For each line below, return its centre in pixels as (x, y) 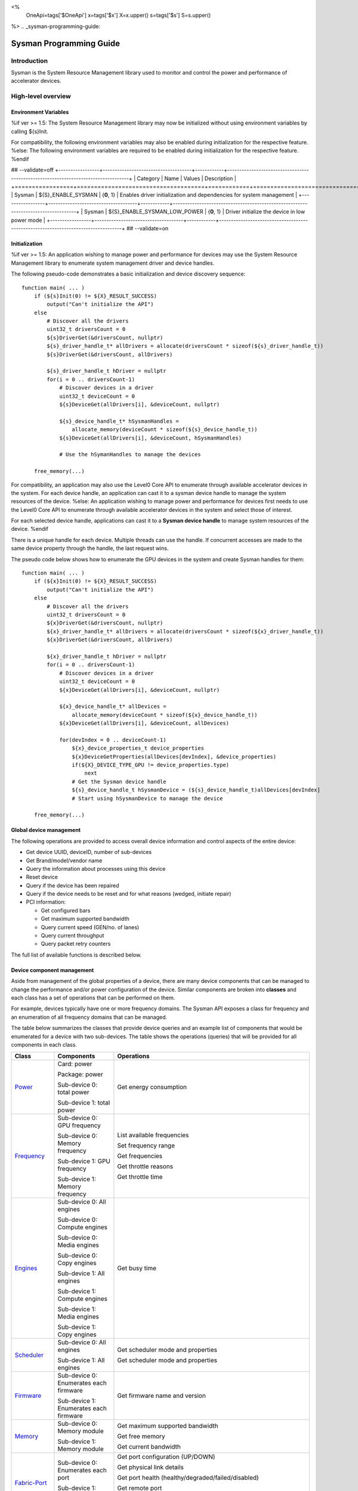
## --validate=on (147, 228)
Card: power (75, 1064)
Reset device (42, 877)
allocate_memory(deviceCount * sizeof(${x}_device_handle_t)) (165, 715)
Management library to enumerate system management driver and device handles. (113, 263)
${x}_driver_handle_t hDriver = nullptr (107, 656)
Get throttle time (140, 1177)
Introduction (29, 61)
